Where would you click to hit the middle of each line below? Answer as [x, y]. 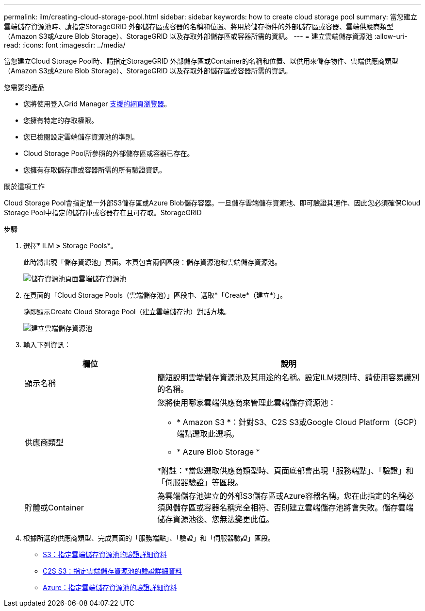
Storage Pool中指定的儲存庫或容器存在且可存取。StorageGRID [103, 212]
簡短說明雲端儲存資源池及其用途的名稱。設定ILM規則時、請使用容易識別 [288, 377]
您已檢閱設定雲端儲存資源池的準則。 [81, 137]
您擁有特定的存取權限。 [61, 120]
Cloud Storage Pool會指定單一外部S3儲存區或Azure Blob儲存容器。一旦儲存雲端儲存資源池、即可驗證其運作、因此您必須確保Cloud [212, 203]
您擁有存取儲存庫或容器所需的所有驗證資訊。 [95, 170]
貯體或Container [54, 508]
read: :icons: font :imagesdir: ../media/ [65, 45]
